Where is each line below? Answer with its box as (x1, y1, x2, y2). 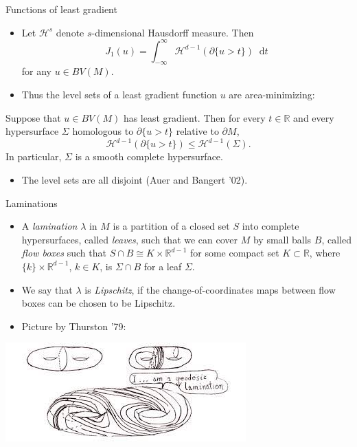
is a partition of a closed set (113, 219, 230, 233)
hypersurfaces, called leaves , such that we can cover (21, 232, 238, 246)
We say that (21, 282, 73, 296)
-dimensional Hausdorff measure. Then (91, 25, 254, 39)
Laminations (5, 195, 58, 210)
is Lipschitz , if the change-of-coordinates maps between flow (84, 282, 336, 296)
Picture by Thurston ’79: (21, 318, 126, 333)
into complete (242, 219, 299, 233)
